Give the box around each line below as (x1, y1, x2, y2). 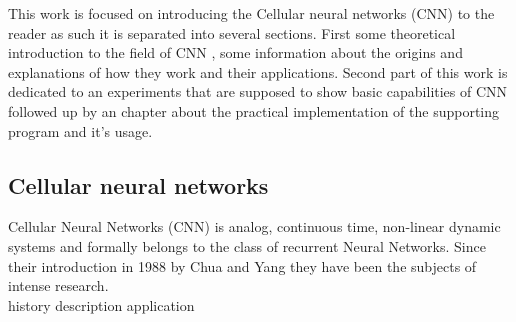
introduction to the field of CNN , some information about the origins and (8, 42, 463, 63)
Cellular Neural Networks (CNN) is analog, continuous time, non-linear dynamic (8, 216, 501, 237)
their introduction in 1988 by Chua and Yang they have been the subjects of (8, 255, 477, 276)
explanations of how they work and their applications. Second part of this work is (8, 61, 508, 82)
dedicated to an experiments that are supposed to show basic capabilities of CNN (8, 81, 508, 102)
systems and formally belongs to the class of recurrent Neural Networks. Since (8, 235, 486, 256)
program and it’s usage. (8, 120, 153, 141)
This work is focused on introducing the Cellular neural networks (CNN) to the (8, 3, 495, 23)
